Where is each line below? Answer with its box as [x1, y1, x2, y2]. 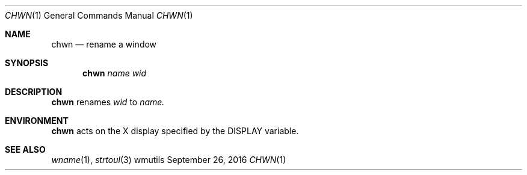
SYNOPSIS [5, 58, 49, 68]
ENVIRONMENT [5, 115, 69, 126]
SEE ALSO [5, 144, 46, 155]
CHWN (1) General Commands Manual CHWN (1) [5, 10, 193, 20]
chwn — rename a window [51, 39, 157, 49]
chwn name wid [82, 68, 147, 78]
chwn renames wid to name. [51, 97, 165, 107]
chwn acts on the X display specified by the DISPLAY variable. [51, 126, 299, 136]
